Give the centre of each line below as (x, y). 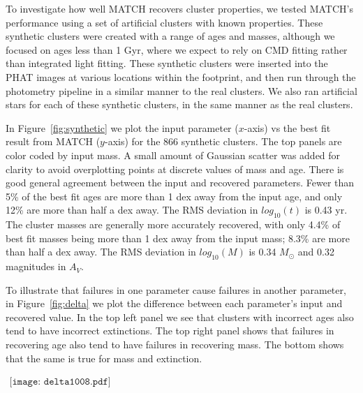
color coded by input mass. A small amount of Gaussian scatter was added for (173, 155)
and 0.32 (316, 252)
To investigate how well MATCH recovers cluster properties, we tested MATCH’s (179, 8)
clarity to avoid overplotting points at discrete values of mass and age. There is (175, 169)
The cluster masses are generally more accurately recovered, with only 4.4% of (173, 224)
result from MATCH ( (53, 141)
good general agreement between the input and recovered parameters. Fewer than (180, 183)
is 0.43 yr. (326, 210)
